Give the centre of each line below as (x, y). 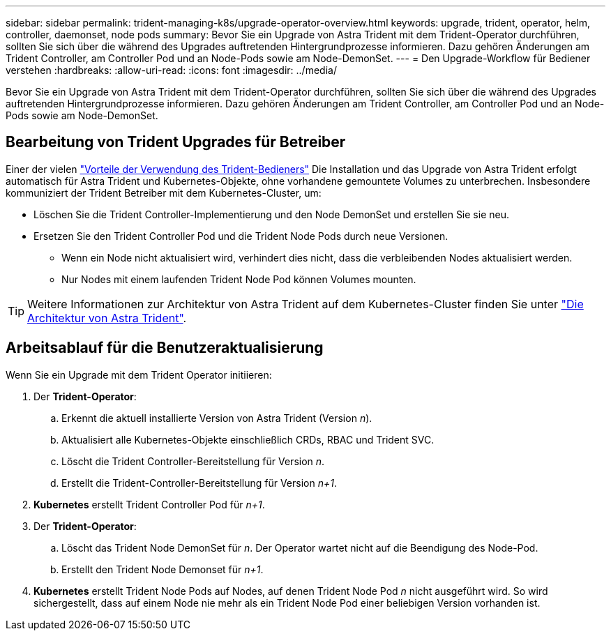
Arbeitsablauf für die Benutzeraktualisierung (165, 348)
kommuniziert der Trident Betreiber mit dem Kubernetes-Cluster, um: (164, 192)
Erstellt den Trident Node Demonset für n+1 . (163, 569)
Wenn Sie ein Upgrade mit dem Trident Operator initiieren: (139, 374)
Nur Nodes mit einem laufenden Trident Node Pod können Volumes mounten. (239, 279)
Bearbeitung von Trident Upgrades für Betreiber (176, 142)
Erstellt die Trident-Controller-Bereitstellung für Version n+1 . (199, 483)
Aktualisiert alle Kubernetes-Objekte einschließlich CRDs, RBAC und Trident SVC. (248, 439)
